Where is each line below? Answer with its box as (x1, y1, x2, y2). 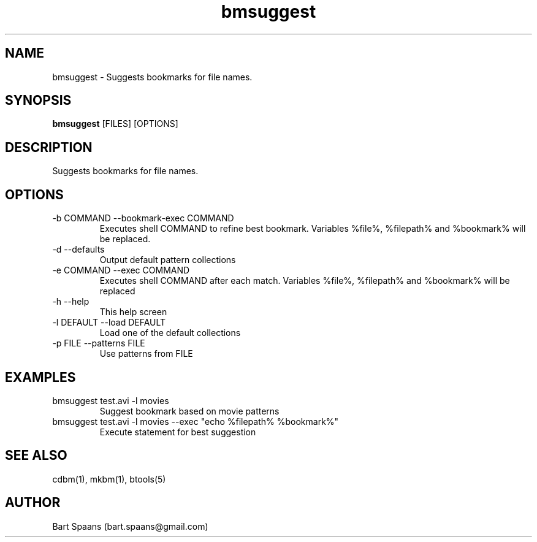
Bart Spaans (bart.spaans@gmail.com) (52, 521, 208, 532)
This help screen (99, 307, 167, 318)
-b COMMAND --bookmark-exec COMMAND (52, 213, 234, 224)
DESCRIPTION (5, 139, 93, 155)
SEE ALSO (5, 448, 67, 464)
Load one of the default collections (99, 327, 241, 338)
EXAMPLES (5, 369, 76, 385)
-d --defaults (52, 244, 105, 255)
